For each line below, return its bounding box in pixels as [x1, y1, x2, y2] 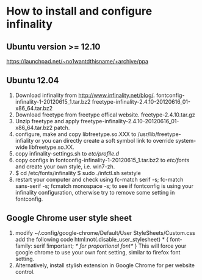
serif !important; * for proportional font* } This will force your [33, 242, 187, 249]
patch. [54, 124, 70, 131]
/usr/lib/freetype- [137, 130, 181, 138]
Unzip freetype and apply [15, 117, 80, 124]
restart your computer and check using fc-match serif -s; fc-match [15, 176, 184, 183]
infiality [15, 137, 34, 144]
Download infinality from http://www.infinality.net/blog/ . [15, 92, 156, 99]
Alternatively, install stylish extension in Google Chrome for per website [15, 261, 195, 269]
